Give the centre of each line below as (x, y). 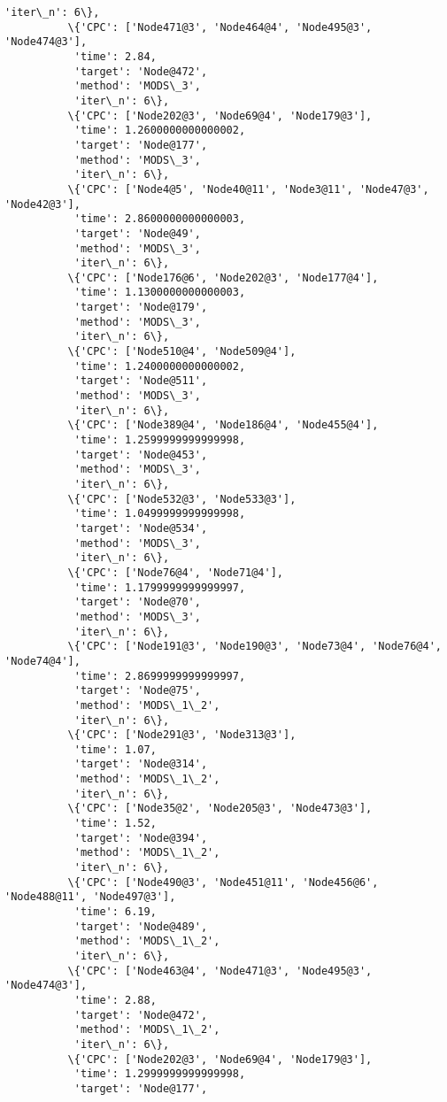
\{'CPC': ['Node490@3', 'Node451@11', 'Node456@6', (223, 882)
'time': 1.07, (115, 749)
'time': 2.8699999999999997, (160, 676)
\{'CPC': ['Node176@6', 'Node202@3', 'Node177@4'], (223, 277)
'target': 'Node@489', (141, 926)
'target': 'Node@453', (141, 455)
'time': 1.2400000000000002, (160, 366)
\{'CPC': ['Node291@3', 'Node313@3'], (182, 735)
